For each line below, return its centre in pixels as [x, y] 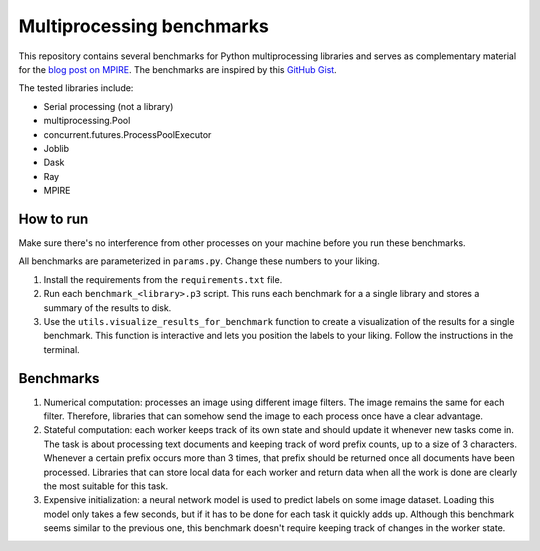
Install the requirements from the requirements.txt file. [163, 279]
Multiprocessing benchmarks [143, 26]
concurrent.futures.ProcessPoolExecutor [127, 134]
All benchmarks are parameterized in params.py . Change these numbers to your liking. [199, 261]
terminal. [61, 349]
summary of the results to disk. [107, 307]
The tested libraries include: [76, 88]
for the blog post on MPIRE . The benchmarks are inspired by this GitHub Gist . [177, 69]
